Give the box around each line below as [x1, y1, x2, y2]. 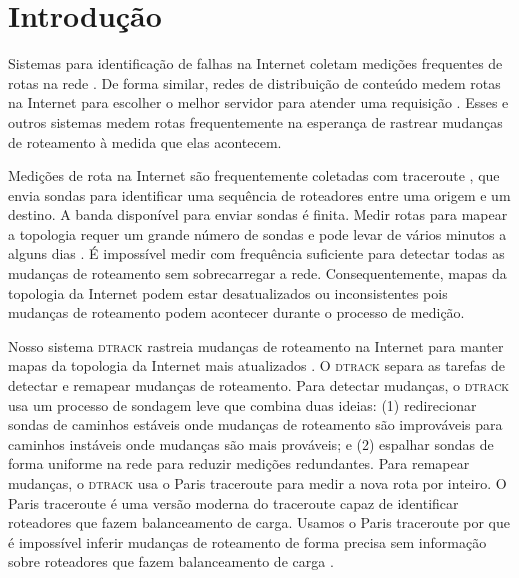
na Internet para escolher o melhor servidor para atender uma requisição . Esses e [8, 92, 509, 113]
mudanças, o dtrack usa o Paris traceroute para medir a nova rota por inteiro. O [8, 473, 507, 493]
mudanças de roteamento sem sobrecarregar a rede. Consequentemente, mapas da [8, 263, 507, 284]
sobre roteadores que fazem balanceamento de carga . [8, 551, 334, 572]
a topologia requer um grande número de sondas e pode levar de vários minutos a [8, 223, 507, 244]
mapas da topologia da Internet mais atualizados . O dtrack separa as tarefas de [8, 355, 505, 376]
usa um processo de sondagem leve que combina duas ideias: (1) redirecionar [8, 394, 477, 415]
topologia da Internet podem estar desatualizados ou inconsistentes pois [8, 282, 448, 303]
